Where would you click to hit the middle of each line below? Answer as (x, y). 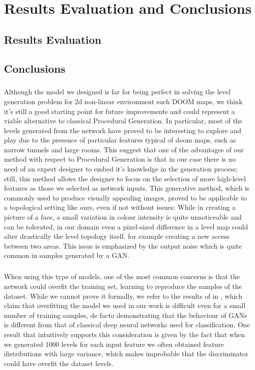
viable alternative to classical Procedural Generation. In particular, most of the (123, 121)
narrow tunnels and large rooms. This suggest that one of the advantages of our (124, 149)
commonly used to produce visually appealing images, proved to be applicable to (126, 197)
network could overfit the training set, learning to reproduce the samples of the (123, 286)
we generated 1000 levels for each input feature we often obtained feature (114, 344)
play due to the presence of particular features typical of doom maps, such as (120, 140)
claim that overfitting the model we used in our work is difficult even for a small (125, 305)
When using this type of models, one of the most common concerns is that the (122, 276)
